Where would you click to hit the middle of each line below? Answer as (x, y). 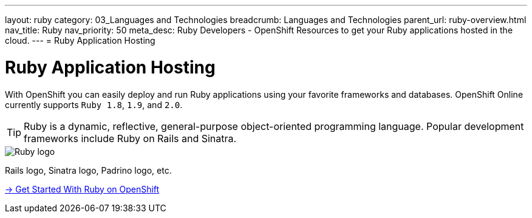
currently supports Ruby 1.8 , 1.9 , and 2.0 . (94, 104)
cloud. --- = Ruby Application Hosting (80, 40)
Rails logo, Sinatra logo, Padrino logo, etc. (88, 170)
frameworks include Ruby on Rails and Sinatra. (130, 138)
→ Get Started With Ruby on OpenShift (82, 189)
